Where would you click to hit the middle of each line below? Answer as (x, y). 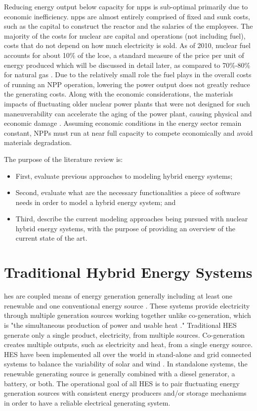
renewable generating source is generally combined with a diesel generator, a (120, 373)
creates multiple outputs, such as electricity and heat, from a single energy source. (128, 344)
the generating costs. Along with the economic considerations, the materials (119, 94)
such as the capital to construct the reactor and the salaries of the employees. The (128, 26)
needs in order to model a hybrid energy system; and (96, 202)
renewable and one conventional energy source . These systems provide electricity (127, 305)
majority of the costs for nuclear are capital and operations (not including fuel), (125, 35)
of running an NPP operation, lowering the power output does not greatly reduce (127, 84)
